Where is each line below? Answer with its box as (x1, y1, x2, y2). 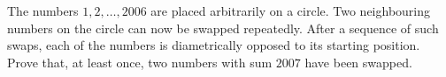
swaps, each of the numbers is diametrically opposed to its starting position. (7, 36, 420, 54)
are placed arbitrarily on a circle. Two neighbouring (150, 2, 431, 19)
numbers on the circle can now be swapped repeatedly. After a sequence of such (7, 18, 439, 37)
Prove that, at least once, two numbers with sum (7, 52, 273, 71)
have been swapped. (304, 52, 412, 71)
